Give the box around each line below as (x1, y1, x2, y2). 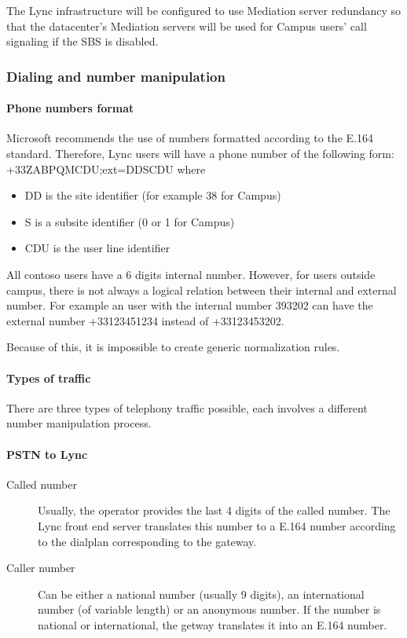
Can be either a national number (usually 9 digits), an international (38, 585, 365, 602)
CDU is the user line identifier (24, 240, 170, 256)
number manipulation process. (6, 415, 152, 431)
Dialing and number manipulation (6, 66, 225, 86)
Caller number (6, 559, 75, 576)
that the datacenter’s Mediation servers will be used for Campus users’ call (6, 17, 367, 34)
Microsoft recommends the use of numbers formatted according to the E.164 (6, 130, 373, 146)
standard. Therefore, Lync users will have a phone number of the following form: (6, 145, 394, 162)
